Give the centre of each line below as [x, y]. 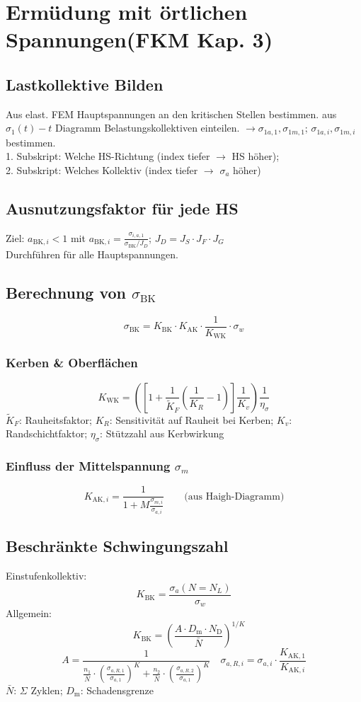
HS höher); [256, 156]
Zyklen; [47, 690]
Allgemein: [29, 613]
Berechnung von [66, 293]
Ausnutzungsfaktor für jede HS [122, 208]
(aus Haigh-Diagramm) [234, 496]
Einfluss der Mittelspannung [88, 466]
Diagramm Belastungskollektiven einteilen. [148, 128]
